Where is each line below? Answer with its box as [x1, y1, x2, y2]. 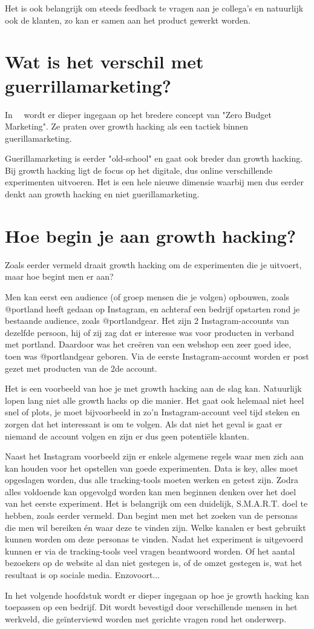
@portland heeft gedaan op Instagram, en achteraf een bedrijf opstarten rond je [5, 302, 300, 315]
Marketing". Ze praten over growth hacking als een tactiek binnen [5, 120, 249, 133]
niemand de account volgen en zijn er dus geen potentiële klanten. [5, 429, 249, 442]
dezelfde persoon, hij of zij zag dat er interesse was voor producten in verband [5, 326, 295, 338]
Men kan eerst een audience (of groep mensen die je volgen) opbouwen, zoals [5, 290, 290, 303]
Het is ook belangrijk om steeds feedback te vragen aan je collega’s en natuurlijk [5, 2, 304, 14]
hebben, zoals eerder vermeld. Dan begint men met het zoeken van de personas [5, 509, 298, 522]
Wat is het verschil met [5, 49, 204, 74]
